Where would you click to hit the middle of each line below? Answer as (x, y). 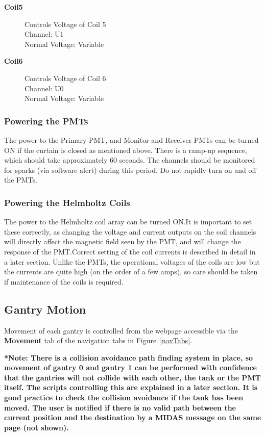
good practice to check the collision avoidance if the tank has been (124, 397)
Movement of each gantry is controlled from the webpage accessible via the (121, 330)
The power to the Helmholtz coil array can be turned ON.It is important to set (128, 222)
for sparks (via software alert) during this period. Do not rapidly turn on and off (130, 170)
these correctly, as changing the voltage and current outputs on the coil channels (130, 231)
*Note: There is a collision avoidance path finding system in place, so (129, 357)
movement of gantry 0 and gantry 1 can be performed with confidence (130, 367)
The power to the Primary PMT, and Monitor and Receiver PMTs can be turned (131, 139)
